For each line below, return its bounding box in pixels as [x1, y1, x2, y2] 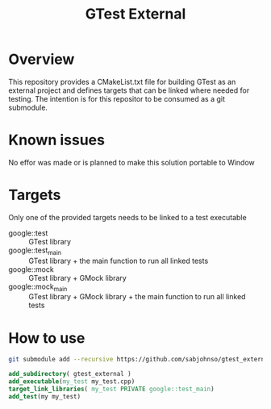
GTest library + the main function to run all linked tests [28, 256, 209, 265]
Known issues [8, 131, 105, 149]
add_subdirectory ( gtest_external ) [8, 370, 131, 378]
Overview [8, 50, 75, 69]
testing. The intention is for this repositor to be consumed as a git [8, 94, 226, 103]
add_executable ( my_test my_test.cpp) [8, 378, 135, 386]
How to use [8, 328, 85, 347]
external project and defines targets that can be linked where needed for [8, 86, 250, 95]
